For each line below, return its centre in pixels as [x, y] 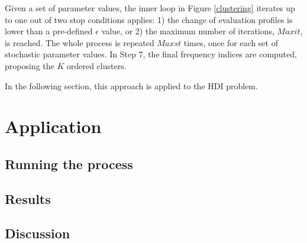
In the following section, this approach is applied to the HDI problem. [131, 85]
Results [28, 198]
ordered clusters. [96, 65]
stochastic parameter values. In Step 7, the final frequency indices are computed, [151, 54]
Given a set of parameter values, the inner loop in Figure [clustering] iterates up [150, 8]
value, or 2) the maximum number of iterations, [188, 31]
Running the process [69, 163]
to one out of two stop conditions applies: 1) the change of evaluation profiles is [149, 19]
